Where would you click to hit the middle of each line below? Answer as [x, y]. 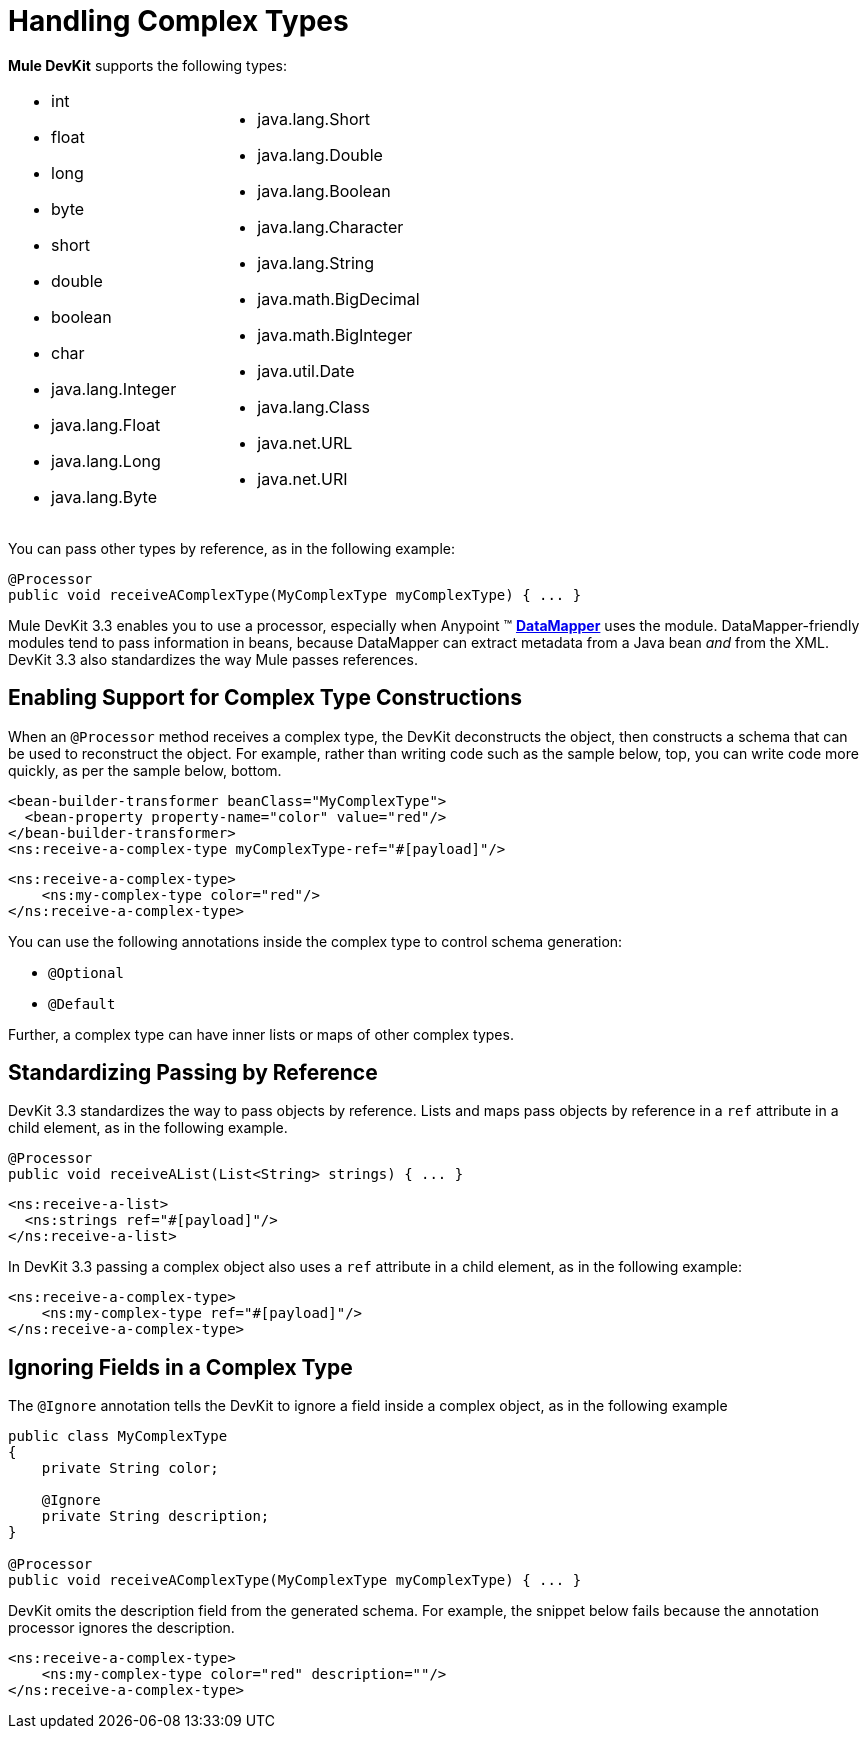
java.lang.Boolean [324, 190]
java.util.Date [306, 370]
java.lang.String [316, 262]
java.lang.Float [106, 424]
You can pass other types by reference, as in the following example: [232, 548]
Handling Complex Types [178, 21]
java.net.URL [305, 442]
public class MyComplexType [118, 1436]
